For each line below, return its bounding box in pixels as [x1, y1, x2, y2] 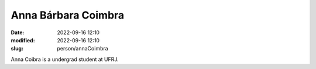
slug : [11, 45, 23, 52]
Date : [11, 29, 25, 36]
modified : [11, 37, 35, 43]
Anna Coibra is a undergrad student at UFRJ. [11, 56, 119, 63]
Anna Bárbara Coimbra [11, 9, 125, 21]
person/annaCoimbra [57, 45, 108, 52]
